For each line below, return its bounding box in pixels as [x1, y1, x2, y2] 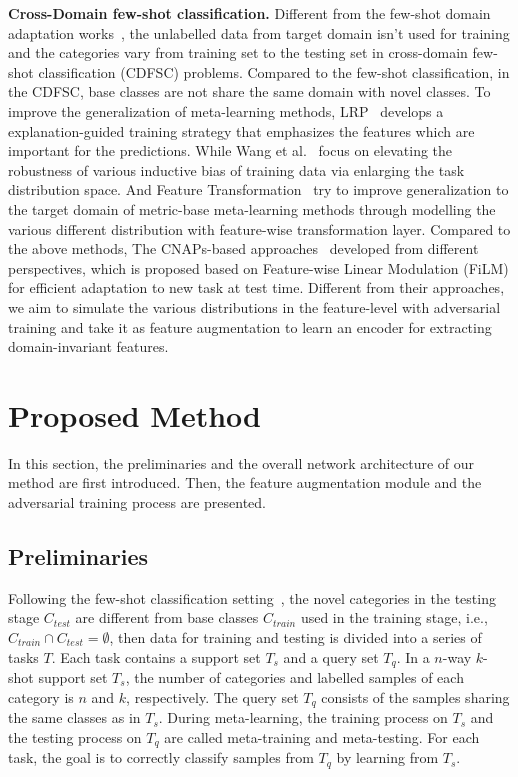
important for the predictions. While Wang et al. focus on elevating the [8, 140, 453, 161]
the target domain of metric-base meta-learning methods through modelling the [8, 198, 496, 219]
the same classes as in [8, 707, 141, 728]
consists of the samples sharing [321, 686, 510, 707]
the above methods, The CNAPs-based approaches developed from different [8, 238, 479, 259]
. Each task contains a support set [51, 646, 261, 667]
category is [8, 686, 74, 707]
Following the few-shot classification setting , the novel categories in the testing [8, 587, 496, 608]
